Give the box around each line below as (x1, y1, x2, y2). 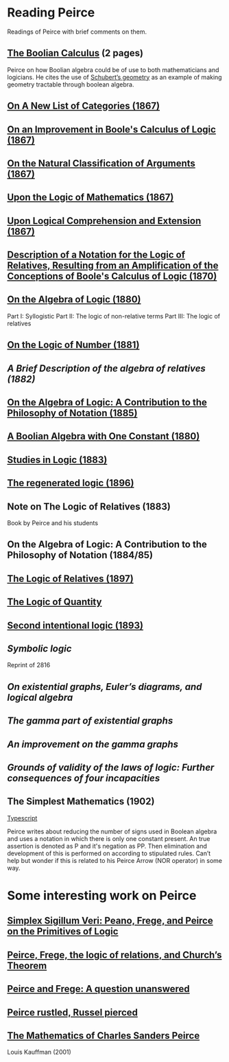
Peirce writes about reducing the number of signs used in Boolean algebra (7, 827, 217, 835)
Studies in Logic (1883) (7, 454, 108, 465)
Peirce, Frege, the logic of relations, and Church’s (7, 949, 222, 960)
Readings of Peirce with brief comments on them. (7, 27, 147, 36)
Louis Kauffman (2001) (7, 1048, 72, 1057)
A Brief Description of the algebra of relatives (7, 362, 206, 374)
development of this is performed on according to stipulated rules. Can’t (7, 849, 211, 857)
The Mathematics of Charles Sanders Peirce (7, 1030, 200, 1041)
